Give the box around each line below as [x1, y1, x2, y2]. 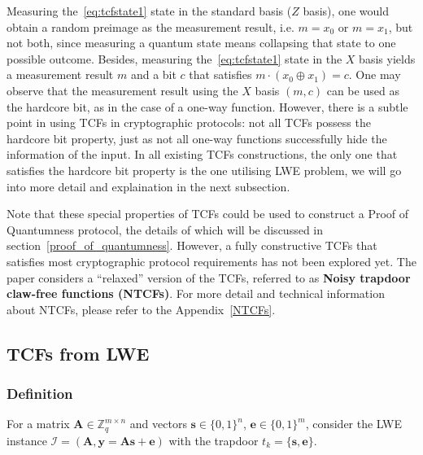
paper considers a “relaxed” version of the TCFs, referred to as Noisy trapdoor [7, 269, 411, 286]
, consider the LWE [305, 415, 402, 432]
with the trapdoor [168, 431, 259, 448]
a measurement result [7, 66, 114, 83]
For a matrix [7, 415, 70, 432]
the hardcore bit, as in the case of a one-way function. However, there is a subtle [7, 98, 408, 115]
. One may [348, 66, 401, 83]
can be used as [326, 81, 399, 98]
